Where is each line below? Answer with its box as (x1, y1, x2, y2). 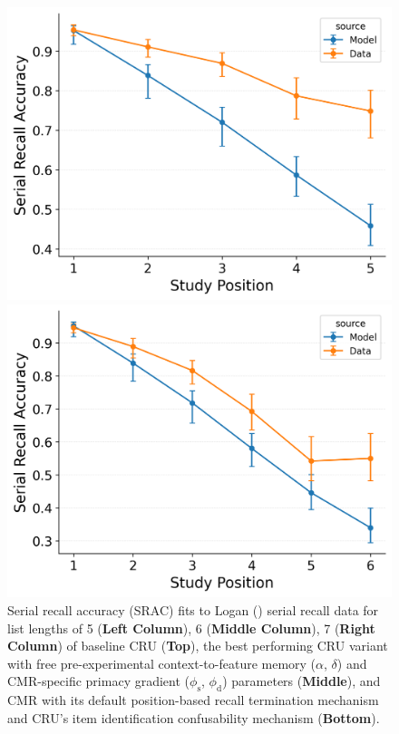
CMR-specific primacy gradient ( (7, 671, 190, 691)
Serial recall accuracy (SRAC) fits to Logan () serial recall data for (7, 600, 379, 619)
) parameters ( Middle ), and (222, 671, 381, 691)
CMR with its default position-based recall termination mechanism (7, 691, 379, 710)
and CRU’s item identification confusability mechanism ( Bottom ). (7, 708, 380, 727)
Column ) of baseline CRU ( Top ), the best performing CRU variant (7, 636, 388, 655)
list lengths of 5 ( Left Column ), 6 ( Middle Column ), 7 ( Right (7, 618, 375, 637)
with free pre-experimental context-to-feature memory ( (7, 653, 316, 672)
